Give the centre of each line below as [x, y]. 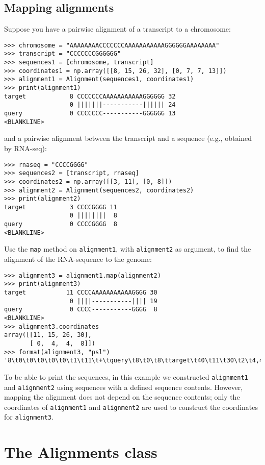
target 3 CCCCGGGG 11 [61, 207]
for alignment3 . [29, 417]
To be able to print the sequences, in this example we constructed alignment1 [126, 376]
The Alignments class [81, 452]
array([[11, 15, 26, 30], [48, 335]
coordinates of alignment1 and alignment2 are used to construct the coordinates [131, 407]
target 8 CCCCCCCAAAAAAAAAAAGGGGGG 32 [90, 96]
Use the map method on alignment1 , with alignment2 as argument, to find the [128, 249]
